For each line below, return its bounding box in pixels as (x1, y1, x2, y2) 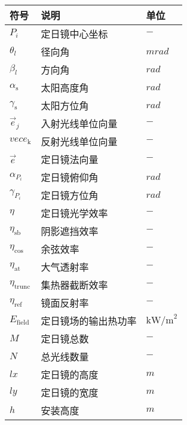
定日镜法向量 (41, 152, 99, 166)
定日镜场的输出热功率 (41, 313, 137, 328)
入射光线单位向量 (41, 116, 118, 130)
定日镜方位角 (41, 188, 99, 202)
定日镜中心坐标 (41, 26, 108, 41)
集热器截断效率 (41, 277, 108, 292)
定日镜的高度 (41, 367, 99, 381)
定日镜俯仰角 (41, 170, 99, 184)
